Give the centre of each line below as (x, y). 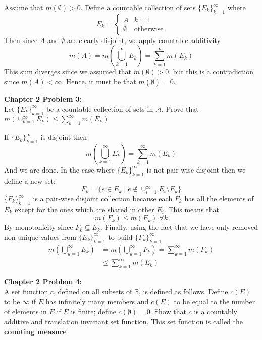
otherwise (149, 29)
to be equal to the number (215, 301)
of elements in (25, 311)
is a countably (216, 311)
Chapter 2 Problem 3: (43, 99)
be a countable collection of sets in (100, 109)
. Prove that (180, 109)
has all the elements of (219, 198)
